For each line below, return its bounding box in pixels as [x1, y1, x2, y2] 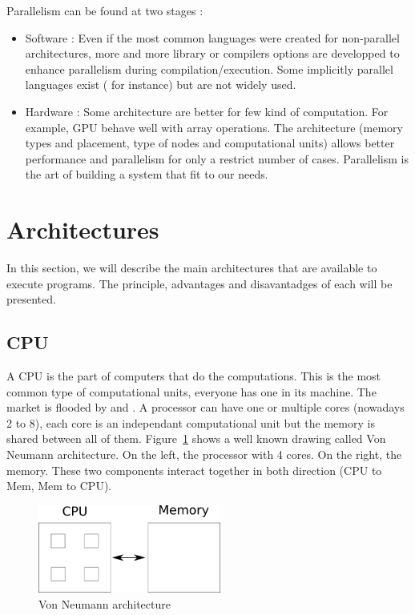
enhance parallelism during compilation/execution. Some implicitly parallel [25, 60, 393, 77]
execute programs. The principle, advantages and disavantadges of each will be [6, 275, 393, 291]
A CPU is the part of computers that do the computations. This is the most [6, 368, 381, 384]
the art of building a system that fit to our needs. [25, 166, 268, 183]
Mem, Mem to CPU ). [6, 477, 112, 494]
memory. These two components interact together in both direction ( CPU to [6, 461, 382, 478]
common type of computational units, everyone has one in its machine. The [6, 383, 377, 400]
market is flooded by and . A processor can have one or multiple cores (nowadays [6, 399, 405, 416]
